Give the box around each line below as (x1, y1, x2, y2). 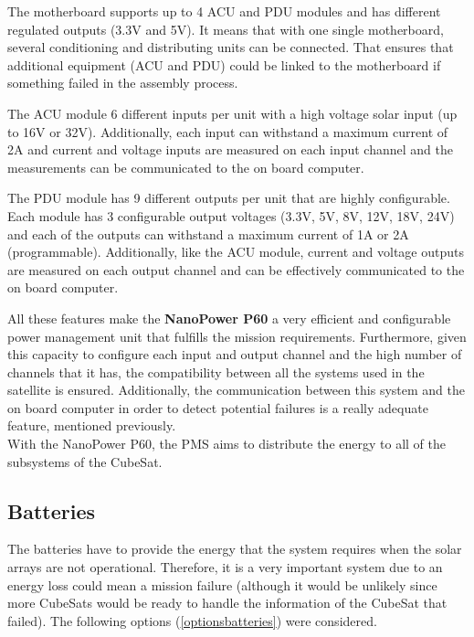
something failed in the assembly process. (7, 73, 238, 92)
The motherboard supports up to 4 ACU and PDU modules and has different (7, 2, 441, 20)
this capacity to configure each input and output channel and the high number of (7, 345, 462, 364)
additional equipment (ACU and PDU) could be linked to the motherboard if (7, 55, 441, 74)
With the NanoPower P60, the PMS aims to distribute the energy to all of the (7, 434, 446, 453)
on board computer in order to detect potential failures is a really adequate (7, 398, 428, 417)
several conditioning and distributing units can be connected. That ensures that (7, 37, 454, 57)
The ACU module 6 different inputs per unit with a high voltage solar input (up (7, 103, 458, 122)
